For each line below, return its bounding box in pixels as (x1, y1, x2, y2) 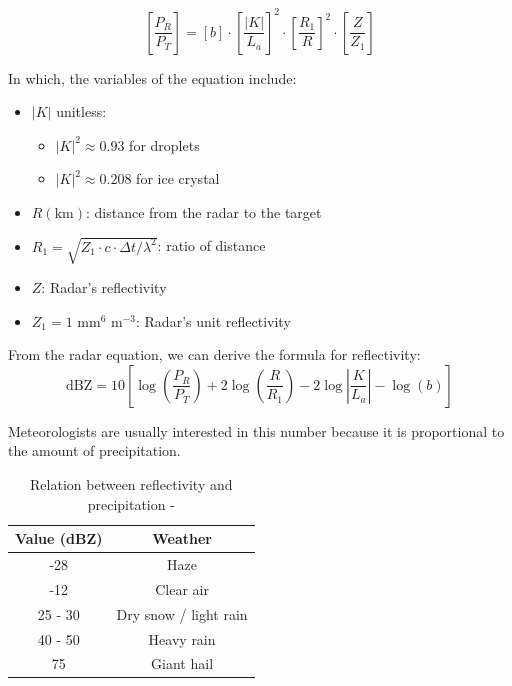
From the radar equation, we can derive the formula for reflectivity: (8, 344, 421, 365)
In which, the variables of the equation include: (8, 67, 297, 88)
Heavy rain (148, 628, 216, 649)
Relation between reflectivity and (30, 473, 233, 494)
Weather (152, 528, 212, 549)
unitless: (56, 101, 107, 122)
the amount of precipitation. (8, 440, 181, 461)
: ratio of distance (157, 235, 266, 256)
